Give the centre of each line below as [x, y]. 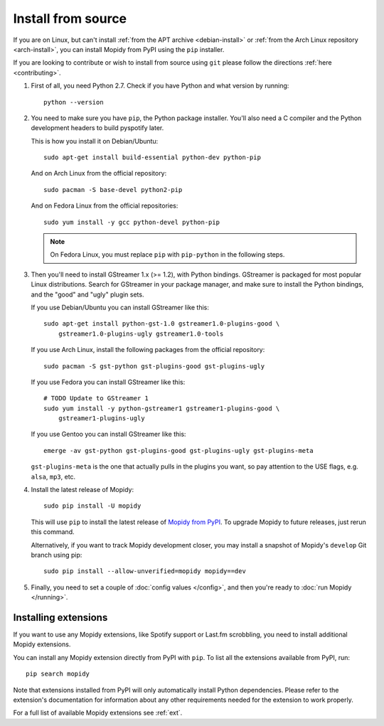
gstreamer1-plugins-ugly [101, 418]
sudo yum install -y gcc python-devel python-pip [132, 222]
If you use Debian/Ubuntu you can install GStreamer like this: [120, 307]
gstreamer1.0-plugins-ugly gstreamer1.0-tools [141, 333]
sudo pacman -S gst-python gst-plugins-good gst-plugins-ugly [154, 366]
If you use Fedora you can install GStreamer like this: [108, 382]
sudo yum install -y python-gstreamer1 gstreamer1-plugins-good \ [162, 408]
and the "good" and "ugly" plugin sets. [87, 294]
